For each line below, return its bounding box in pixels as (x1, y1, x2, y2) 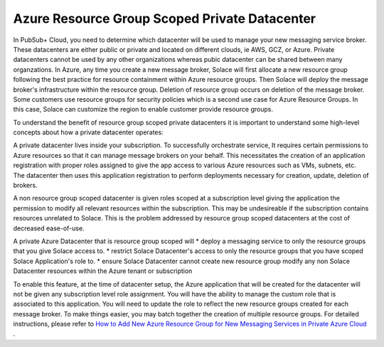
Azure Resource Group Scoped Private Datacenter (13, 11, 316, 26)
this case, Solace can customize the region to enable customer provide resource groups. (13, 105, 274, 114)
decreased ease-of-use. (13, 224, 85, 233)
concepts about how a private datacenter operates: (13, 128, 164, 137)
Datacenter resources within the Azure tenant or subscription (13, 267, 193, 275)
